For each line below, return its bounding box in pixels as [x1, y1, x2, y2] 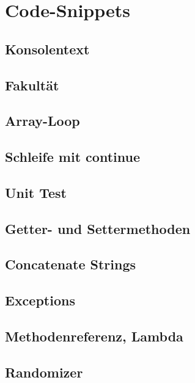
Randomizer [5, 362, 83, 381]
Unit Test [5, 183, 67, 202]
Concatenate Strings [5, 255, 136, 274]
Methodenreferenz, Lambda [5, 327, 183, 346]
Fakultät [5, 75, 59, 94]
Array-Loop [5, 111, 80, 130]
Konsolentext [5, 39, 90, 58]
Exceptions [5, 291, 75, 310]
